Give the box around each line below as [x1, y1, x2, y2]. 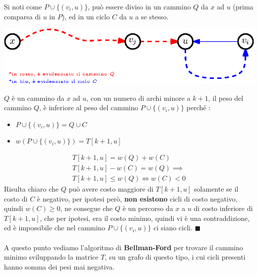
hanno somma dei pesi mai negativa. [4, 261, 115, 272]
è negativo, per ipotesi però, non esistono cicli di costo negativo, [37, 193, 238, 204]
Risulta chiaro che [4, 184, 59, 194]
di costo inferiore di [193, 203, 253, 213]
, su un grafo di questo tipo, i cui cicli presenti [105, 252, 246, 262]
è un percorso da [123, 203, 173, 213]
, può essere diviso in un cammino [88, 1, 191, 11]
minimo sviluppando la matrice [4, 252, 99, 262]
